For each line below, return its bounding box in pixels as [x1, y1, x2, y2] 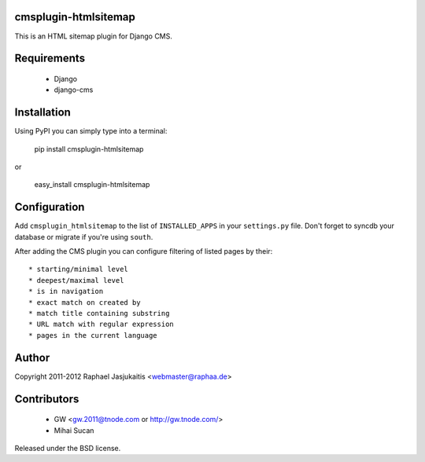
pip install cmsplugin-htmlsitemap [34, 144, 144, 153]
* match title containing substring [28, 309, 170, 318]
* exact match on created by [28, 298, 141, 306]
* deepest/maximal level [28, 276, 124, 284]
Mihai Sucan [54, 425, 94, 435]
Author [14, 350, 50, 365]
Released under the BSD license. [14, 443, 121, 453]
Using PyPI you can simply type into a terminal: [14, 126, 168, 136]
